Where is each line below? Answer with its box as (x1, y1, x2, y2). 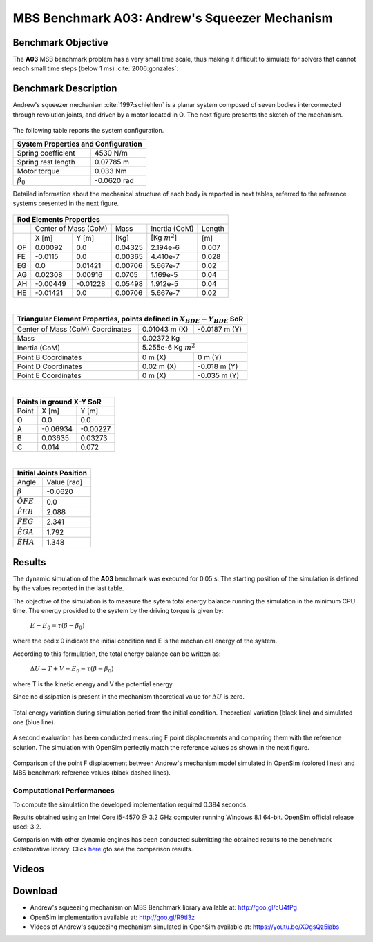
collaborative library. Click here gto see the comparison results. (12, 845, 193, 854)
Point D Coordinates (17, 361, 83, 371)
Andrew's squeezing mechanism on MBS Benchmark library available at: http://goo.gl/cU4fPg (30, 903, 297, 912)
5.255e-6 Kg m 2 (142, 341, 195, 352)
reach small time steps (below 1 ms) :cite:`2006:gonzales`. (12, 64, 179, 73)
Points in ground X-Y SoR (17, 397, 102, 406)
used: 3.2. (12, 822, 41, 831)
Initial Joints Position (17, 469, 88, 478)
